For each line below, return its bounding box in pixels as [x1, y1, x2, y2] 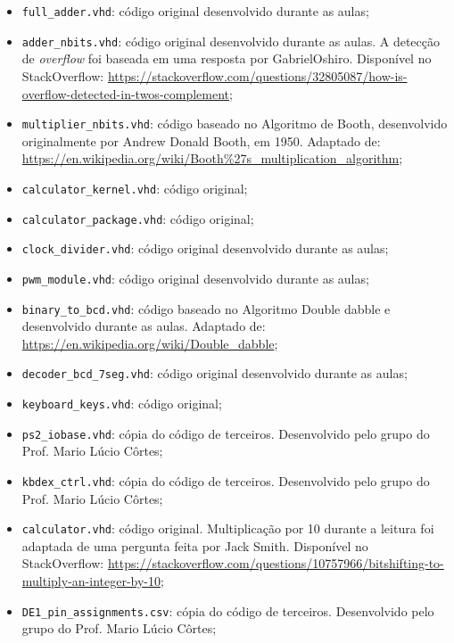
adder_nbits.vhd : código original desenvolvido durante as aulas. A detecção [21, 31, 440, 50]
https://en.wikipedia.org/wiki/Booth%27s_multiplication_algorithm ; [21, 149, 403, 168]
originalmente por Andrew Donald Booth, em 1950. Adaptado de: [21, 131, 381, 150]
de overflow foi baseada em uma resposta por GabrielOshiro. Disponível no [21, 49, 432, 68]
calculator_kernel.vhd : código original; [21, 178, 248, 197]
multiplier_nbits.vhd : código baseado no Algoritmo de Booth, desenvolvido [21, 114, 448, 133]
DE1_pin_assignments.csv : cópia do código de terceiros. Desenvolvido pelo [21, 601, 434, 620]
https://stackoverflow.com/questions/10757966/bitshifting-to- [107, 554, 444, 573]
